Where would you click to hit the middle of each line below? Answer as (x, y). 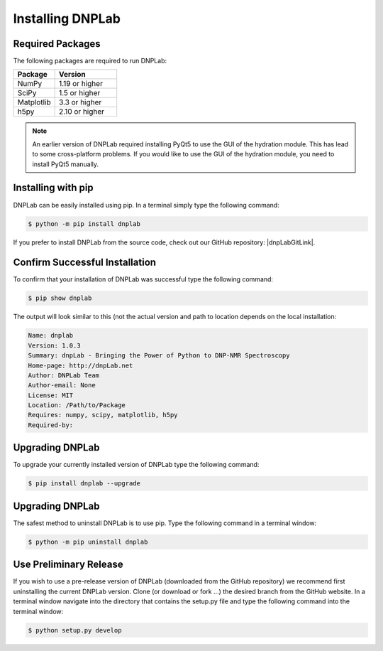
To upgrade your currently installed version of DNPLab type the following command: (136, 465)
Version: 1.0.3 (54, 345)
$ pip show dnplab (60, 298)
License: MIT (51, 395)
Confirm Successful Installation (84, 263)
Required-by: (51, 425)
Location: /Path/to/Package (77, 405)
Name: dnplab (51, 335)
